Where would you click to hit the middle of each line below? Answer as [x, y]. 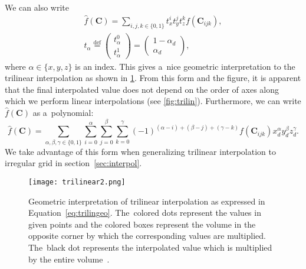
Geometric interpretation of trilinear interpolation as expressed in [147, 201]
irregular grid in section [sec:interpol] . [73, 163]
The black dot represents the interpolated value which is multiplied [150, 247]
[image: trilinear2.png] [77, 182]
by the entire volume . [69, 259]
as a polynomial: [63, 113]
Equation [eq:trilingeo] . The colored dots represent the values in [145, 213]
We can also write [37, 7]
